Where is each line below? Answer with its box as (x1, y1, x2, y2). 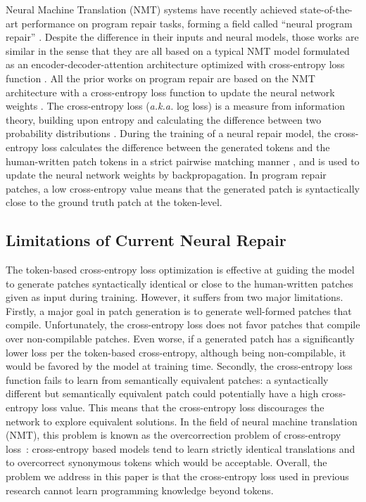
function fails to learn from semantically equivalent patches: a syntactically (6, 372, 329, 387)
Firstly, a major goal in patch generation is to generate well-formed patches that (6, 303, 352, 318)
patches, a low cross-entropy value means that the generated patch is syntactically (6, 181, 360, 195)
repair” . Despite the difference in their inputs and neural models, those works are (6, 30, 359, 44)
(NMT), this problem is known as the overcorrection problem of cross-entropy (6, 427, 341, 442)
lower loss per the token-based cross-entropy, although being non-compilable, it (6, 345, 346, 359)
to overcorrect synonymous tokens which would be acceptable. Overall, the (6, 455, 327, 470)
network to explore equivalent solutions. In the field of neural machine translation (6, 413, 358, 428)
